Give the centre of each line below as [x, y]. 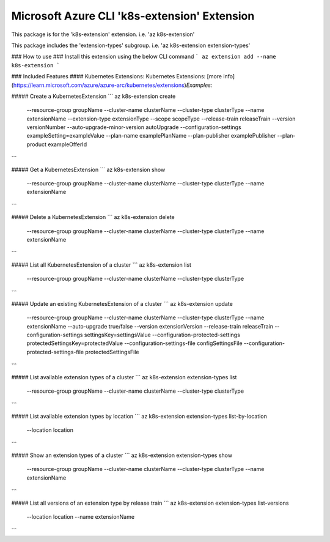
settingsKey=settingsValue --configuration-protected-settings [162, 335]
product [37, 144]
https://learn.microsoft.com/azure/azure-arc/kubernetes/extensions [99, 85]
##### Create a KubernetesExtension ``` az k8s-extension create [94, 96]
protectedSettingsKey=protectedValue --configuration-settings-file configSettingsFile [134, 343]
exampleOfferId [68, 144]
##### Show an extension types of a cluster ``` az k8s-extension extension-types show [122, 455]
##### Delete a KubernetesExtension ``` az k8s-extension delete [93, 217]
